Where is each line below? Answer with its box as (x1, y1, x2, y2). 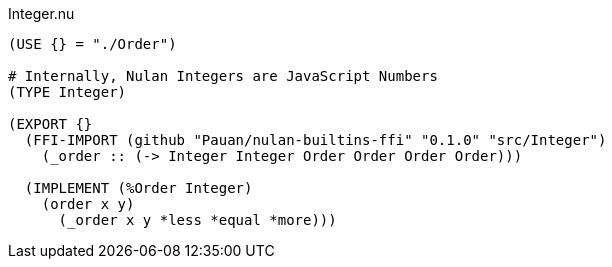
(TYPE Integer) (8, 84, 127, 100)
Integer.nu (8, 5, 75, 22)
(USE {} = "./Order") (8, 36, 177, 52)
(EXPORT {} (8, 116, 93, 132)
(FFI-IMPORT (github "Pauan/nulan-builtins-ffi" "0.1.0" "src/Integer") (24, 132, 607, 148)
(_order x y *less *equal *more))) (58, 212, 337, 228)
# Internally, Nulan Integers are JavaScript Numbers (8, 68, 438, 84)
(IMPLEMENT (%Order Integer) (24, 180, 253, 196)
